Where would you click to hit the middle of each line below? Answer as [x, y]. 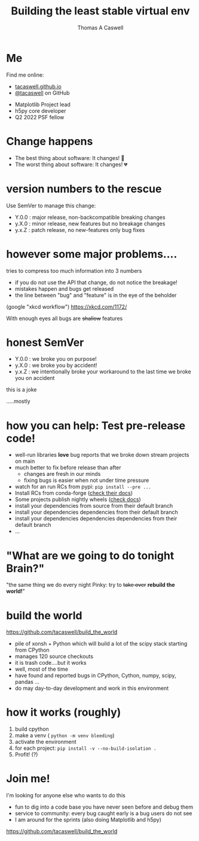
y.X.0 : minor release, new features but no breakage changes [90, 224]
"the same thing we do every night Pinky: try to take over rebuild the [91, 585]
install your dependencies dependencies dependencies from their [96, 519]
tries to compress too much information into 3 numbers [74, 270]
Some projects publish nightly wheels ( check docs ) [78, 499]
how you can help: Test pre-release [96, 425]
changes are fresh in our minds [62, 474]
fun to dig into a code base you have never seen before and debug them [104, 807]
